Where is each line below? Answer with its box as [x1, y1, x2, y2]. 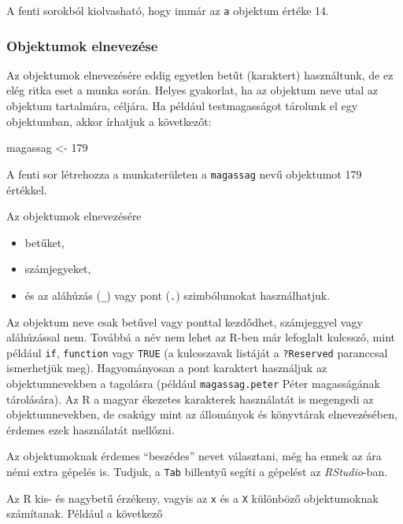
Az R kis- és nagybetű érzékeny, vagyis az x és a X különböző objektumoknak [6, 489, 379, 506]
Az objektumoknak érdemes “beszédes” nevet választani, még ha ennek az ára [6, 448, 382, 464]
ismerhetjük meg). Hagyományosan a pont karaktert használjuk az [6, 360, 327, 376]
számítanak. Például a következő [6, 505, 163, 522]
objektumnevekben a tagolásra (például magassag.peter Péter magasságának [6, 375, 380, 391]
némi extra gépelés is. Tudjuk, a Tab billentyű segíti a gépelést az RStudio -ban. [6, 463, 388, 479]
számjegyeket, [24, 260, 91, 277]
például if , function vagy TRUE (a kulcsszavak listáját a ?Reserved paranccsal [6, 344, 388, 360]
